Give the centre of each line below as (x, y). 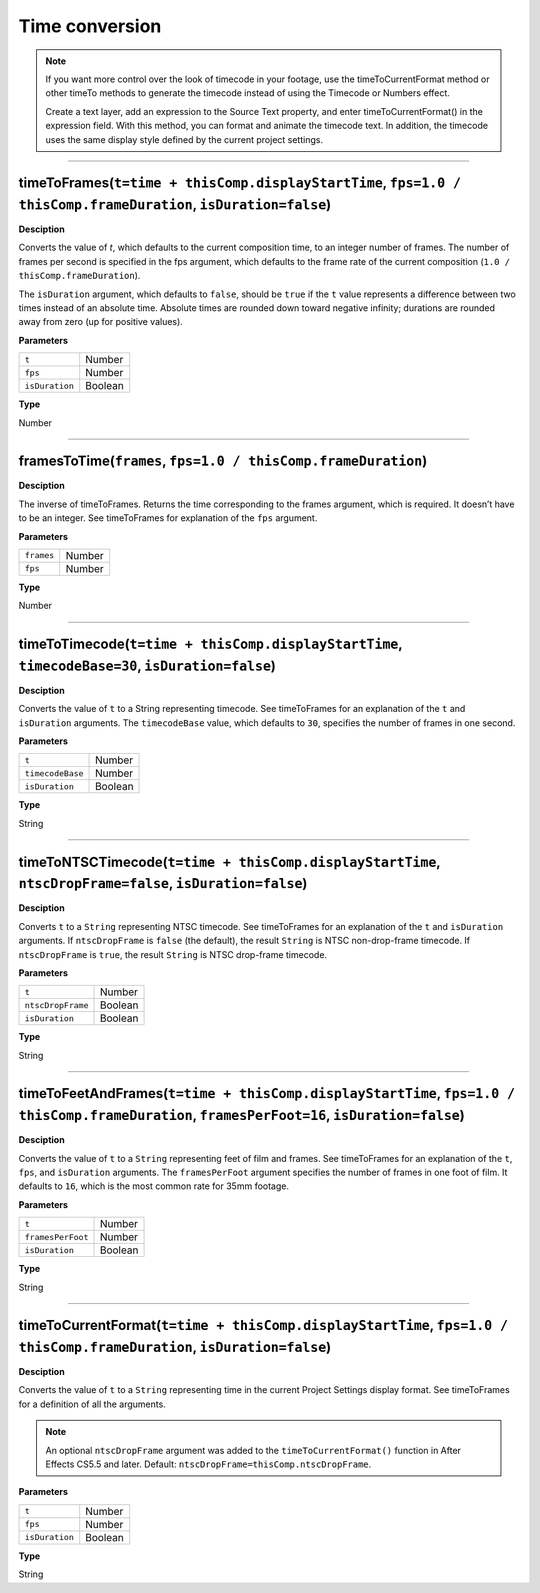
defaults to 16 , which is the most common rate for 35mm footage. (154, 1186)
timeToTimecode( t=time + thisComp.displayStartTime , (210, 644)
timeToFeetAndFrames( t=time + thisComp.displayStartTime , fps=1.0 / (266, 1093)
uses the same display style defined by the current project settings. (184, 139)
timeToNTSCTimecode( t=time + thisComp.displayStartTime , (229, 861)
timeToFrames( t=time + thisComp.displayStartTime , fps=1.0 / (240, 183)
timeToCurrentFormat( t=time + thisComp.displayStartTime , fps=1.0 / (263, 1325)
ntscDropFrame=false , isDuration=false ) (163, 883)
